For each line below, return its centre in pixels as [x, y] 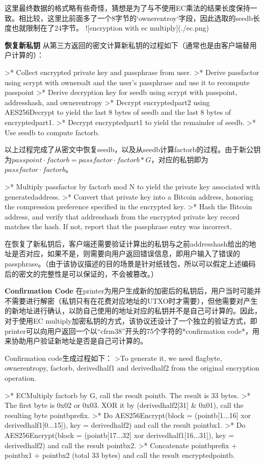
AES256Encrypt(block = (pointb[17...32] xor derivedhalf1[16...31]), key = [120, 435]
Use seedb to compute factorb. [52, 132]
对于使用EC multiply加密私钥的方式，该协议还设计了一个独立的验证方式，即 [131, 321]
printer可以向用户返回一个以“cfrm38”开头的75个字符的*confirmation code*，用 [132, 331]
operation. [20, 378]
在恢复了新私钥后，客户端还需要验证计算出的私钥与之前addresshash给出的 [127, 243]
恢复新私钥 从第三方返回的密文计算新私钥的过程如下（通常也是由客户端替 [127, 45]
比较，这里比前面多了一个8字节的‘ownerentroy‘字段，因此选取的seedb [139, 18]
